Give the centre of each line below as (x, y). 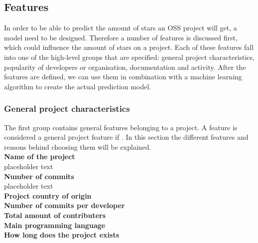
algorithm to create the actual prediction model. (78, 86)
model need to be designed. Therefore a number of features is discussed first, (121, 37)
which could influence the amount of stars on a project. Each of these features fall (129, 47)
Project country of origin (48, 195)
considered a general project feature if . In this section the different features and (126, 137)
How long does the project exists (62, 235)
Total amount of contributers (55, 215)
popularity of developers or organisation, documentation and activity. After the (125, 67)
